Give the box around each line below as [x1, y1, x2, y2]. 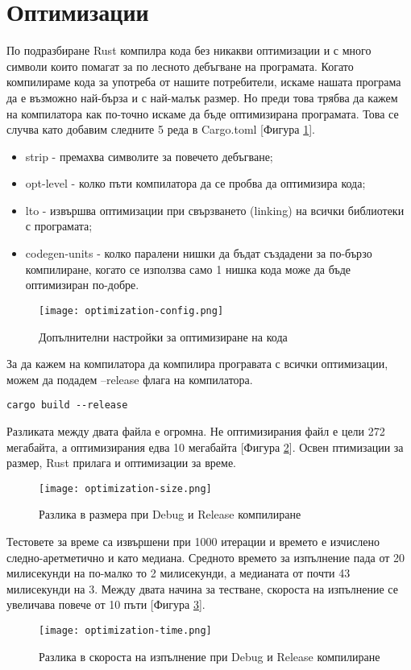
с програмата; [25, 217, 93, 234]
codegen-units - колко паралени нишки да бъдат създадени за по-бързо [25, 245, 372, 262]
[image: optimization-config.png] [39, 304, 224, 316]
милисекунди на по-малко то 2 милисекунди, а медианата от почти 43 [6, 565, 351, 581]
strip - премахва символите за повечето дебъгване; [25, 147, 273, 164]
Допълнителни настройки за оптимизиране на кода [39, 328, 288, 345]
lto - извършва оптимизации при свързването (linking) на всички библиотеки [25, 201, 405, 218]
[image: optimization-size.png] [39, 482, 212, 494]
